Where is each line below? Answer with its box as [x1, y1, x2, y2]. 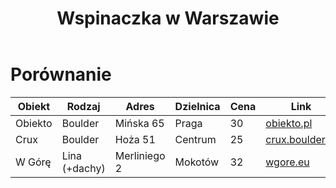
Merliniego [114, 148, 166, 162]
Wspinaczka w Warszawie [56, 7, 280, 30]
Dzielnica [174, 99, 221, 113]
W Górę [15, 155, 52, 169]
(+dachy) [61, 161, 106, 175]
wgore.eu [265, 155, 310, 169]
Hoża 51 [114, 132, 156, 146]
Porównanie [10, 63, 112, 86]
